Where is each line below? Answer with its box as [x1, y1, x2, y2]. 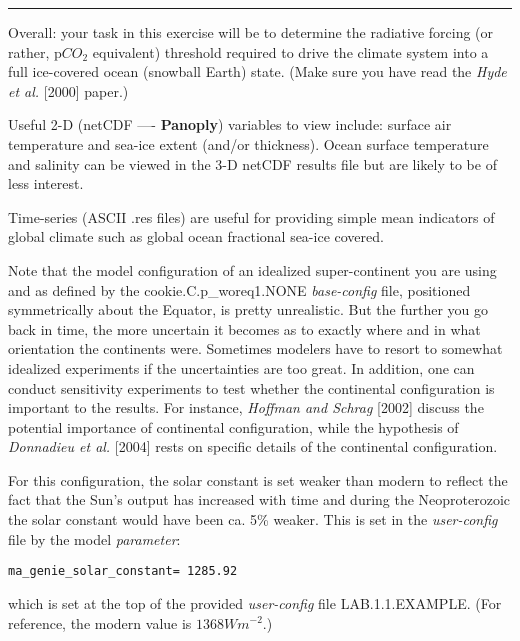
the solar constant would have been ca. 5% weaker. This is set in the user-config [8, 509, 498, 530]
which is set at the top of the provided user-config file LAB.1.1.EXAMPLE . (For [8, 592, 502, 613]
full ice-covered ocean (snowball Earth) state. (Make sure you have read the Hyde [8, 61, 507, 82]
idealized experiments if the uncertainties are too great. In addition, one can [8, 357, 475, 378]
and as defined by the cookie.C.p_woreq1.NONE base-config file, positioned [8, 279, 471, 300]
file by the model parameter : [8, 528, 181, 549]
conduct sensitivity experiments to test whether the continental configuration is [8, 377, 495, 398]
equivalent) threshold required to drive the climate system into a [92, 41, 489, 62]
